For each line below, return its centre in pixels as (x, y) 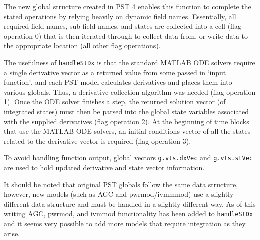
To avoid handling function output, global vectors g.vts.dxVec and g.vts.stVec (128, 157)
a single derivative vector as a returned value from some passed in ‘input (115, 72)
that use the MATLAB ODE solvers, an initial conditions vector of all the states (127, 131)
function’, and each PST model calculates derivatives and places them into (118, 82)
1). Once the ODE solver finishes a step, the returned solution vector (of (115, 102)
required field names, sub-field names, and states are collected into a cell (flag (123, 26)
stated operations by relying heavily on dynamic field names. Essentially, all (120, 16)
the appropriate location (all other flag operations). (82, 46)
